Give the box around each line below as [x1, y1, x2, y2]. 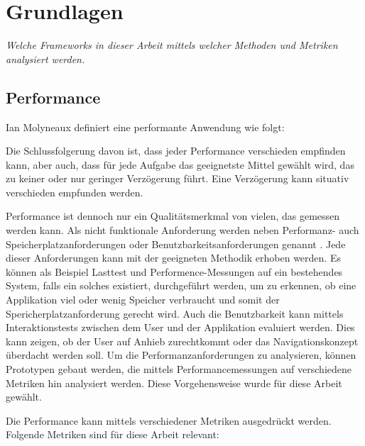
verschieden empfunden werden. [6, 184, 143, 199]
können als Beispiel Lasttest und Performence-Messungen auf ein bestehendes [6, 264, 343, 279]
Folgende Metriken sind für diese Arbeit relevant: [6, 427, 219, 442]
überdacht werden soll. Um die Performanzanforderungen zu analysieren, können [6, 347, 356, 362]
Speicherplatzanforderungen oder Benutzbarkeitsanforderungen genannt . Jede [6, 236, 346, 251]
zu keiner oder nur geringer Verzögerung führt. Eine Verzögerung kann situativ [6, 171, 349, 186]
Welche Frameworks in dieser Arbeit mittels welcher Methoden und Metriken [6, 38, 338, 52]
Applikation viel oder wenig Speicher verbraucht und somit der [6, 292, 280, 307]
